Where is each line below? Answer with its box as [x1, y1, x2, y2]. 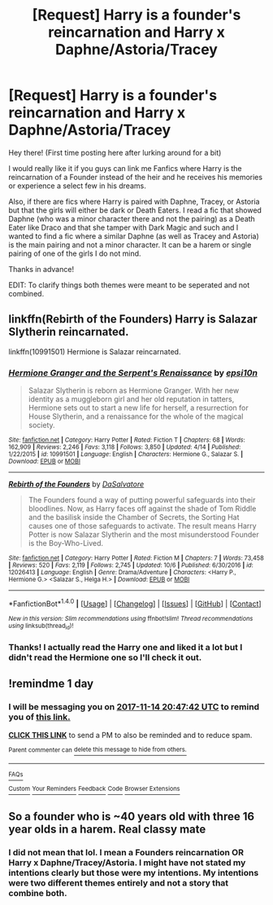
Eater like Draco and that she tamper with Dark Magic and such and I [8, 222, 239, 232]
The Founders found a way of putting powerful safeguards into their [28, 495, 256, 505]
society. [28, 420, 55, 430]
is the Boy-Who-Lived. [28, 538, 104, 548]
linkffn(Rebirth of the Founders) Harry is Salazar [8, 312, 258, 327]
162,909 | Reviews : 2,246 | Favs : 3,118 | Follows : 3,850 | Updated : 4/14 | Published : [8, 443, 241, 451]
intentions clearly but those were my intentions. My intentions [8, 868, 259, 879]
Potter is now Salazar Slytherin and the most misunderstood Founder [28, 529, 259, 539]
